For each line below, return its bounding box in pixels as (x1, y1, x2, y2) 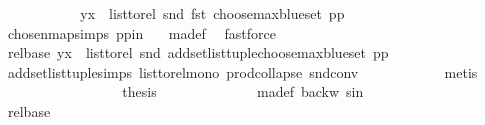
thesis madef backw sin (122, 81, 364, 102)
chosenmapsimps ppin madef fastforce (7, 22, 276, 43)
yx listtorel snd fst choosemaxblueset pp (80, 3, 345, 23)
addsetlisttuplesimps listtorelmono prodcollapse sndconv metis (7, 61, 478, 82)
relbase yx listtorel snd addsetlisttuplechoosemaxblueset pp (7, 42, 389, 63)
